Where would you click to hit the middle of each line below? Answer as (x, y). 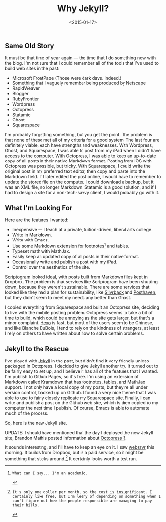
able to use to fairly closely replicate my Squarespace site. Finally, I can (78, 398)
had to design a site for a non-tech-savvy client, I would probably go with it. (82, 193)
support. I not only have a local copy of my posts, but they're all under (77, 387)
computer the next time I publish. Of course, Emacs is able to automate (77, 408)
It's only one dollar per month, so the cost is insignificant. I (82, 492)
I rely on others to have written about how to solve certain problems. (75, 333)
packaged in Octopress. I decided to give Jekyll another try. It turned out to (82, 366)
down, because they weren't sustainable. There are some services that (77, 287)
